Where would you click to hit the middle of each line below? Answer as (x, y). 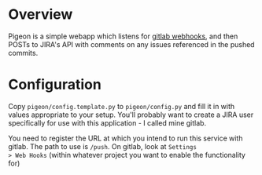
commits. (23, 53)
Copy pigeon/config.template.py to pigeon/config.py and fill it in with (122, 106)
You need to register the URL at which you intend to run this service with (125, 138)
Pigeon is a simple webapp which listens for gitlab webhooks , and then (123, 36)
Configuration (55, 85)
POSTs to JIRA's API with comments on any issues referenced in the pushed (131, 44)
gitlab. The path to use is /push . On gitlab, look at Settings (102, 146)
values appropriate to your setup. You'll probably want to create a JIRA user (131, 115)
